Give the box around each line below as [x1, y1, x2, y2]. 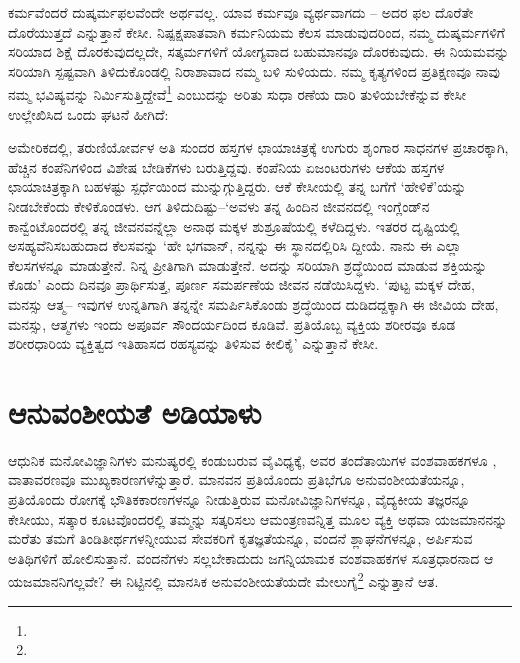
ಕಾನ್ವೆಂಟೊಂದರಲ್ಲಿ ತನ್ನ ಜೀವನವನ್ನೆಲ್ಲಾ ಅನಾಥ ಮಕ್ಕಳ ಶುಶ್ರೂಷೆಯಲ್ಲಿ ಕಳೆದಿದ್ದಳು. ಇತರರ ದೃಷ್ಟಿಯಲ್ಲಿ [8, 215, 460, 236]
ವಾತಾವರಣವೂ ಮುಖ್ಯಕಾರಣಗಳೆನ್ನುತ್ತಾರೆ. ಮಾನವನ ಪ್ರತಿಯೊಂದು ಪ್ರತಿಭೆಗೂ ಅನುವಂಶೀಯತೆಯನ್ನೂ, [8, 469, 465, 490]
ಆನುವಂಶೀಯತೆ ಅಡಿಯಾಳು [8, 391, 262, 432]
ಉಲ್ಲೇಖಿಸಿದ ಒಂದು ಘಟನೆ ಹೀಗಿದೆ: [8, 103, 169, 124]
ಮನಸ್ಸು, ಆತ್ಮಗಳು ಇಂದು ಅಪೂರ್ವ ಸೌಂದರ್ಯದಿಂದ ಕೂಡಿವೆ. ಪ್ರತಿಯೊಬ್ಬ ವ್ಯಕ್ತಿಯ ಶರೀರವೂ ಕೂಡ [8, 313, 456, 334]
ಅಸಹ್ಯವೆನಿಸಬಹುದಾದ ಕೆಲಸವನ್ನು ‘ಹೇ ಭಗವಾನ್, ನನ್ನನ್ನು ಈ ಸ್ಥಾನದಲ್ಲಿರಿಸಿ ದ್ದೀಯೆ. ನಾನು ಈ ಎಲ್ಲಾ [8, 235, 462, 256]
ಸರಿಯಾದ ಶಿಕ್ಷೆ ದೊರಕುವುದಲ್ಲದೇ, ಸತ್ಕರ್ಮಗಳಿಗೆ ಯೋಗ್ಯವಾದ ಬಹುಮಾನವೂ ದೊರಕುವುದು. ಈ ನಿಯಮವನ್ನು [8, 41, 510, 62]
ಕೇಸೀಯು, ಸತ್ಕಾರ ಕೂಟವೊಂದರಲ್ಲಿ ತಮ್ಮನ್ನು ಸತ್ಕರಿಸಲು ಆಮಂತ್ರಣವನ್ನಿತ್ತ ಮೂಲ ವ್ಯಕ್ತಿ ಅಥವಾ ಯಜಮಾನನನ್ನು [8, 508, 508, 529]
